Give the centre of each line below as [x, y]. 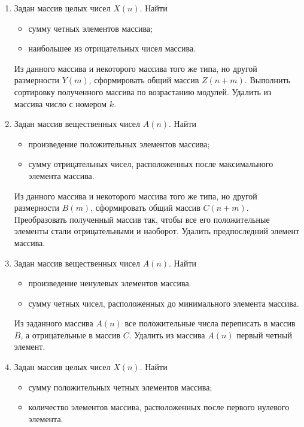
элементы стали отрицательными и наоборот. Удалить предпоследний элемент [157, 231]
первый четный [264, 334]
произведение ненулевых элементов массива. [110, 283]
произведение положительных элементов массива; [119, 143]
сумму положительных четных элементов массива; [120, 387]
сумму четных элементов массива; [90, 28]
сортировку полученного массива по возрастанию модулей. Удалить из [143, 91]
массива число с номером [60, 103]
